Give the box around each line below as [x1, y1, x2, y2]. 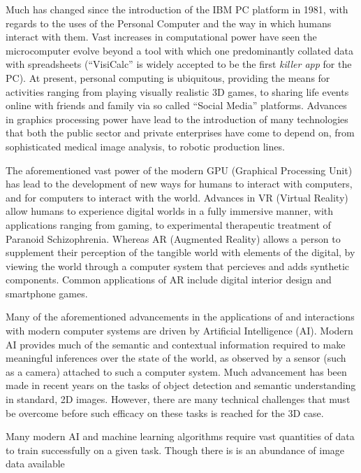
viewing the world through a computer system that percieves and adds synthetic [6, 258, 350, 273]
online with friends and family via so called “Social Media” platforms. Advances [6, 98, 347, 113]
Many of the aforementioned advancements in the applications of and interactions [6, 309, 355, 324]
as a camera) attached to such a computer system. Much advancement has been [6, 364, 347, 379]
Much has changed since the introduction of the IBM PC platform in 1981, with [6, 2, 348, 16]
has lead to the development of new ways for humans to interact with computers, [6, 176, 353, 191]
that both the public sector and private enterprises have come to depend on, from [6, 125, 355, 140]
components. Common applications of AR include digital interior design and [6, 272, 332, 287]
